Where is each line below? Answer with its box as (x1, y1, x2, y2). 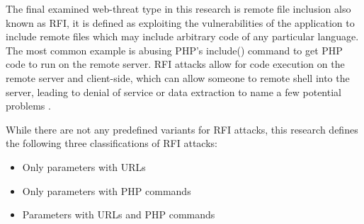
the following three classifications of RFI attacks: (6, 136, 217, 151)
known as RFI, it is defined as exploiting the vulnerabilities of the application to (6, 15, 355, 30)
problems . (6, 98, 51, 113)
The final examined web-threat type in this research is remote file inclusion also (6, 1, 351, 16)
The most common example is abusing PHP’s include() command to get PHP (6, 42, 343, 57)
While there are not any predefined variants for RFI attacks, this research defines (6, 122, 358, 136)
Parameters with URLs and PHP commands (22, 207, 215, 222)
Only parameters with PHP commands (22, 183, 191, 198)
